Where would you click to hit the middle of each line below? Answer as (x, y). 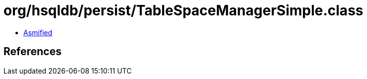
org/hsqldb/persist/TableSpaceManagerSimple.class (183, 10)
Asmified (38, 32)
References (33, 52)
